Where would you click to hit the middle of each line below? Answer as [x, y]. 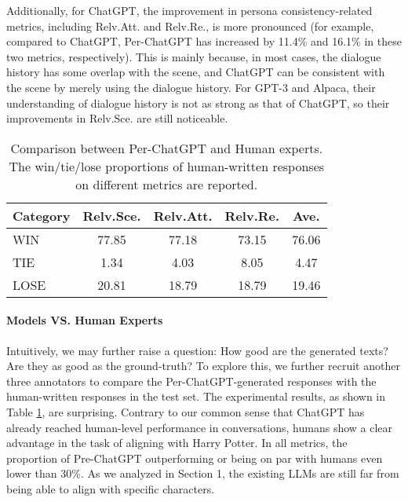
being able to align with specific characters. [111, 488]
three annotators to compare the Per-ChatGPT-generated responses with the [191, 381]
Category [42, 215]
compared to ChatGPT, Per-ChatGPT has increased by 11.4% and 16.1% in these [204, 41]
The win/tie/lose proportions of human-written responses [167, 166]
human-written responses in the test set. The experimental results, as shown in [196, 396]
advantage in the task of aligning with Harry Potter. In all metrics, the [177, 443]
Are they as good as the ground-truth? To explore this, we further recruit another [203, 366]
